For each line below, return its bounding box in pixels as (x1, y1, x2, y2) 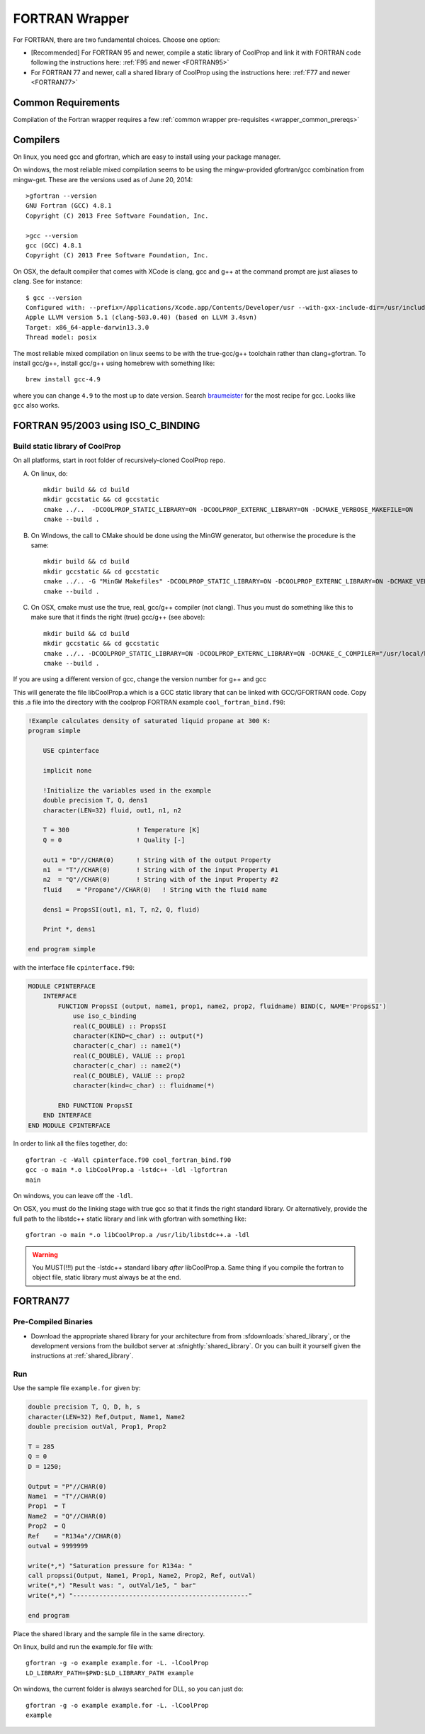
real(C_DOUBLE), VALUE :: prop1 (72, 1051, 186, 1060)
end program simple (28, 945, 96, 953)
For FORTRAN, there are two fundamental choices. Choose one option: (13, 35, 220, 44)
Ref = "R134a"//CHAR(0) (28, 1532, 122, 1540)
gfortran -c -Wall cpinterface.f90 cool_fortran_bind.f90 (25, 1156, 232, 1164)
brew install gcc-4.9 (25, 376, 101, 384)
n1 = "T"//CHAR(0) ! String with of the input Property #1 (42, 866, 279, 873)
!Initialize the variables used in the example (42, 786, 212, 794)
